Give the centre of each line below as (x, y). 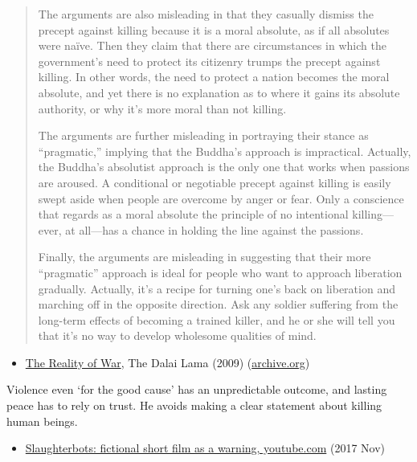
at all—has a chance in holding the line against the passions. (215, 229)
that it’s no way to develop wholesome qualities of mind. (177, 335)
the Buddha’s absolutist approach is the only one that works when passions (224, 167)
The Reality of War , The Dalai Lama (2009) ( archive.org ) (168, 362)
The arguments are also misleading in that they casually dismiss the (206, 14)
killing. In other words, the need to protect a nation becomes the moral (214, 77)
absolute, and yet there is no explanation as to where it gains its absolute (219, 92)
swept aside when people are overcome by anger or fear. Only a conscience (221, 198)
